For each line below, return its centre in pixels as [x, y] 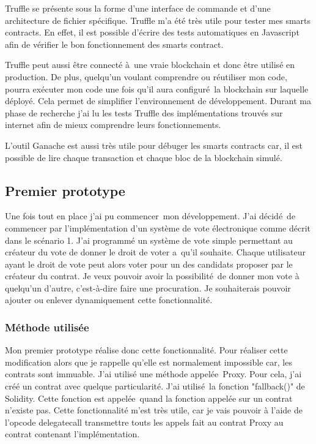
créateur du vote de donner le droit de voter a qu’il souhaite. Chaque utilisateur [155, 252]
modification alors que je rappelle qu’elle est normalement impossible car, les [149, 362]
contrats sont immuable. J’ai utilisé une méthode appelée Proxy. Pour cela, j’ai [153, 374]
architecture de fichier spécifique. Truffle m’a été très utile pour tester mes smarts [158, 20]
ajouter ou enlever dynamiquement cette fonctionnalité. [109, 300]
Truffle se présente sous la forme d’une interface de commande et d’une [138, 8]
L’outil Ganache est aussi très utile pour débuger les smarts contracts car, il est [154, 145]
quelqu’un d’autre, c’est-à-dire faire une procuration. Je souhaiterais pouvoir [148, 288]
